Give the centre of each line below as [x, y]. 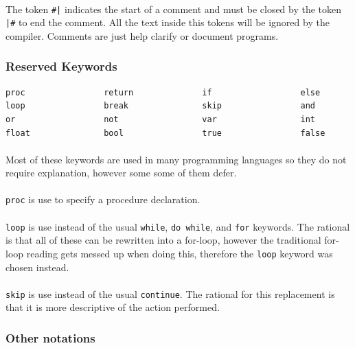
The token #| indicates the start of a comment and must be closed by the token [174, 9]
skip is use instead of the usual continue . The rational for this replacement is [170, 293]
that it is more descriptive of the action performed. [113, 307]
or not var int [161, 119]
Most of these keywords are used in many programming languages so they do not [176, 159]
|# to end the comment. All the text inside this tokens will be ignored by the [168, 22]
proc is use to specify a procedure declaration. [103, 199]
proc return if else [163, 92]
